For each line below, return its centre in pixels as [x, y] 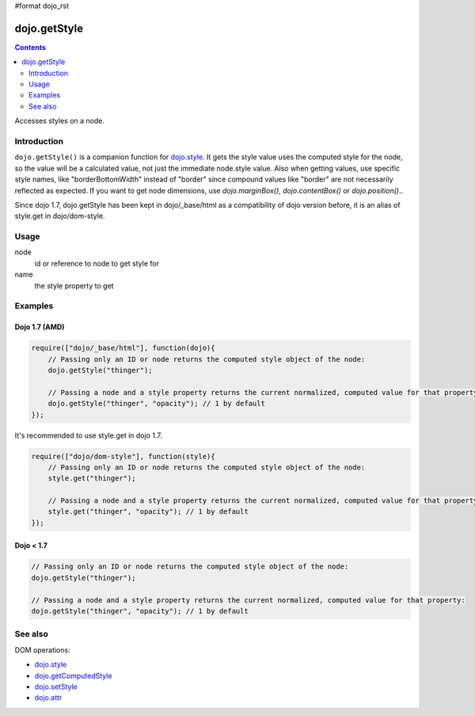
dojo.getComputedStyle [73, 676]
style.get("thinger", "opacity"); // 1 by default [148, 512]
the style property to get [74, 285]
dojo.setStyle [56, 687]
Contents [30, 47]
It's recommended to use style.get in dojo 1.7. [88, 435]
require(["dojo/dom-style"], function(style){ [123, 456]
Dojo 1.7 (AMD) [40, 327]
